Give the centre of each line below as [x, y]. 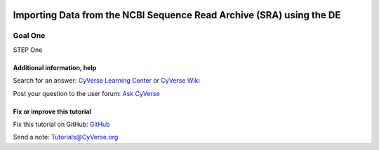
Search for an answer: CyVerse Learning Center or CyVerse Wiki [106, 81]
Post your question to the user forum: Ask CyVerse [87, 93]
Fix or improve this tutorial [52, 111]
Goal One [29, 36]
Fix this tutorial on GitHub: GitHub [61, 124]
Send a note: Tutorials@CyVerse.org [66, 137]
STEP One [28, 50]
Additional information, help [55, 67]
